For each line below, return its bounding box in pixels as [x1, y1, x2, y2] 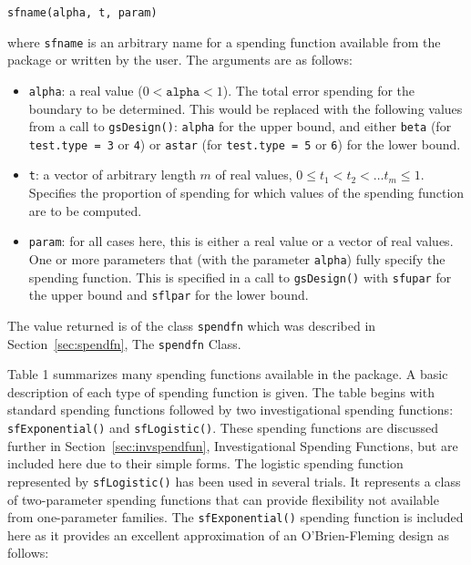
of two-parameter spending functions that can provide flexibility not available [7, 489, 439, 508]
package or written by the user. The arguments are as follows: [7, 50, 353, 69]
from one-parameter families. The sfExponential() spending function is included [7, 508, 464, 527]
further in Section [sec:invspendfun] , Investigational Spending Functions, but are [7, 436, 458, 455]
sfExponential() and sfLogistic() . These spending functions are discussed [7, 418, 439, 437]
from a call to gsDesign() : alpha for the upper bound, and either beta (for [28, 117, 452, 136]
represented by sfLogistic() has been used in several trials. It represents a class [7, 471, 461, 490]
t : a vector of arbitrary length [28, 165, 196, 184]
